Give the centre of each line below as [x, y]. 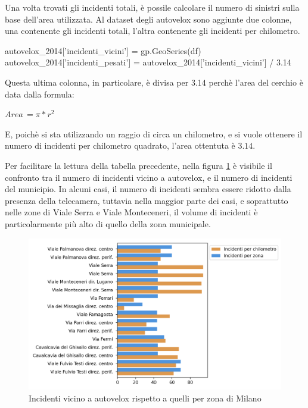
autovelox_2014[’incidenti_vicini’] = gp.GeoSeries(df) [103, 50]
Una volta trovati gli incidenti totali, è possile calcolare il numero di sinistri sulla [152, 7]
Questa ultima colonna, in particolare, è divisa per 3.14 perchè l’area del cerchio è [154, 82]
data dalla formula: [40, 94]
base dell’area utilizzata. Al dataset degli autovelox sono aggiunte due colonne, [148, 19]
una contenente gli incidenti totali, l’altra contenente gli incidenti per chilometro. [153, 31]
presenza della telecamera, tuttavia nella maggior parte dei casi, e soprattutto [147, 200]
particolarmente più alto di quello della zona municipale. [108, 223]
